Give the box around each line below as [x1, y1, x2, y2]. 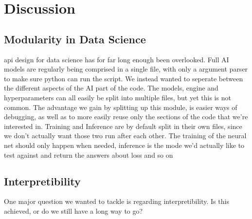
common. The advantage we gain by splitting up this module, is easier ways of [4, 102, 237, 112]
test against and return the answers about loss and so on [4, 149, 173, 160]
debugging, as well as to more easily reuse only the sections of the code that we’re [4, 111, 248, 122]
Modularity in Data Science [4, 31, 146, 46]
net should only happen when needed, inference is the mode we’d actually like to [4, 140, 245, 150]
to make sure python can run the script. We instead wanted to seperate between [4, 73, 243, 83]
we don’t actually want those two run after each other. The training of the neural [4, 130, 247, 141]
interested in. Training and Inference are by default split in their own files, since [4, 121, 242, 131]
